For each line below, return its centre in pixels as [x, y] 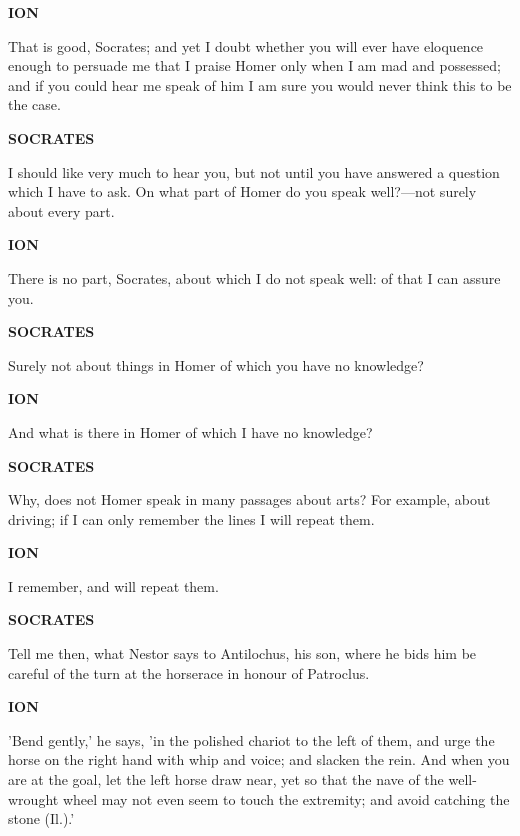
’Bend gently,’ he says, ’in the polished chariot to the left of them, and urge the [251, 739]
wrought [33, 798]
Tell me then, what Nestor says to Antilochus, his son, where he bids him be [242, 653]
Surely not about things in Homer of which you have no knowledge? [216, 364]
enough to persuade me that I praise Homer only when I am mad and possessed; [254, 65]
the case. [34, 104]
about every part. [61, 210]
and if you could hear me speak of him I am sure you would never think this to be [260, 84]
